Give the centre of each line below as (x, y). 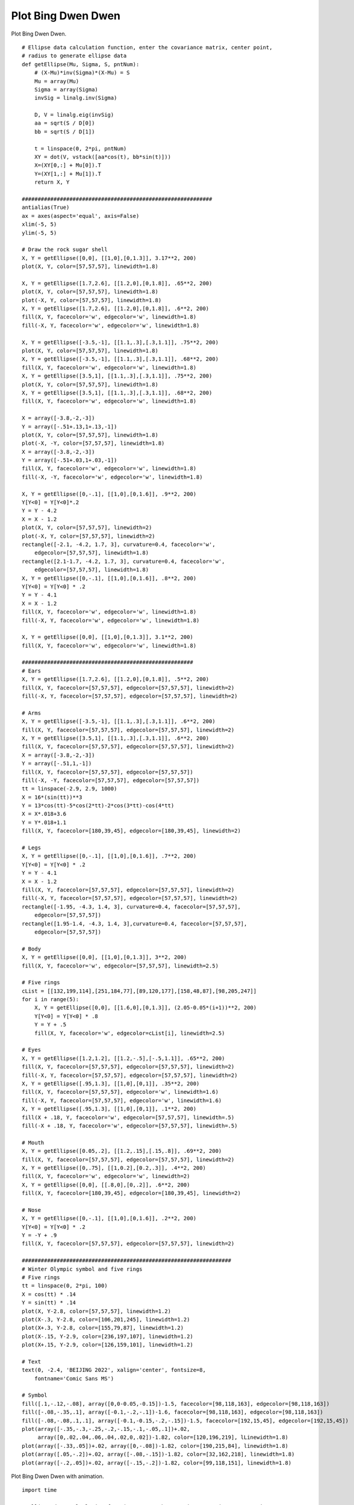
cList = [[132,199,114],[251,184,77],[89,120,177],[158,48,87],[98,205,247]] (139, 991)
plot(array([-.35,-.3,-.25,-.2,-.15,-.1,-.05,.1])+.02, (106, 1429)
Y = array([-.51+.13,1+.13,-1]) (70, 427)
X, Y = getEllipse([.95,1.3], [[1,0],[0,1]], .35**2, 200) (111, 1083)
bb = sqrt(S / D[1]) (64, 132)
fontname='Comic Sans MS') (74, 1378)
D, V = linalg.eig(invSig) (74, 115)
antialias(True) (46, 207)
